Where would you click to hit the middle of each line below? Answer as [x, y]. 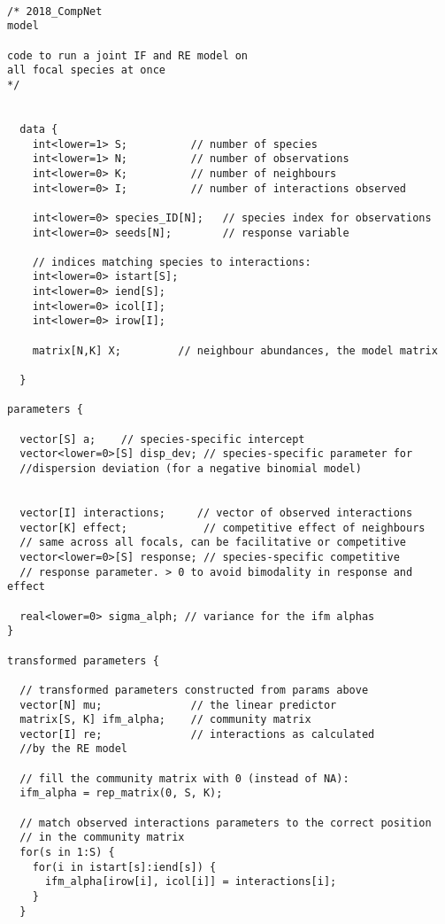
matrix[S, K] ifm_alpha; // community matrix [165, 720]
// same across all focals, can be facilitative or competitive [213, 543]
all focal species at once [86, 70]
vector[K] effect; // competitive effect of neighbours [222, 528]
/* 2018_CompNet [55, 11]
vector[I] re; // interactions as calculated [197, 734]
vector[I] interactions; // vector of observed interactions [216, 512]
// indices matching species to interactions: [172, 262]
